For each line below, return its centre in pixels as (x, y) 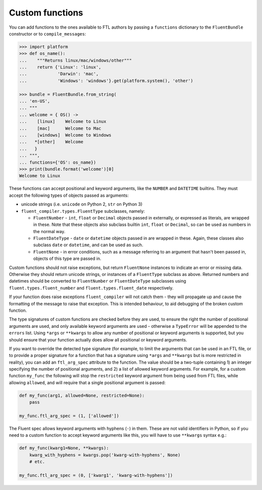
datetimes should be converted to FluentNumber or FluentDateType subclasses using (98, 281)
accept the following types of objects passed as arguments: (69, 195)
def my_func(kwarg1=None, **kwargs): (64, 448)
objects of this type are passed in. (67, 259)
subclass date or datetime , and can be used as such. (88, 245)
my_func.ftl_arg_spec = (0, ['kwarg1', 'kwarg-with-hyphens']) (96, 475)
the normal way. (49, 231)
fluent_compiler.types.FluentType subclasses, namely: (83, 211)
